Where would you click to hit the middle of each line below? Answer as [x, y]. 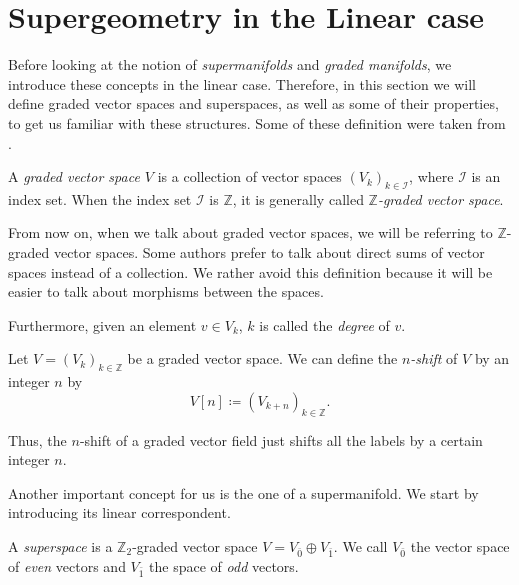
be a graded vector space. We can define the [262, 358]
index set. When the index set [100, 198]
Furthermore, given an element [102, 324]
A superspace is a [60, 546]
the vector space [460, 546]
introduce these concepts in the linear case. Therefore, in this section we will [242, 83]
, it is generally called [298, 198]
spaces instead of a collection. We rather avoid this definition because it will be [250, 271]
